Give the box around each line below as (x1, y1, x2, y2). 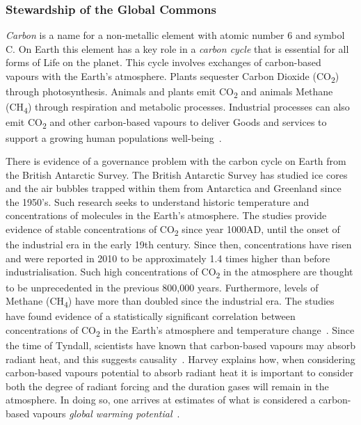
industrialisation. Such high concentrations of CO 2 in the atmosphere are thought (6, 264, 353, 281)
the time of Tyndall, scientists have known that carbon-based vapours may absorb (6, 337, 356, 352)
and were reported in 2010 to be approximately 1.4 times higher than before (6, 250, 330, 265)
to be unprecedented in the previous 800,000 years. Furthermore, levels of (6, 280, 319, 294)
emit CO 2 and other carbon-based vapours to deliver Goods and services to (6, 115, 327, 131)
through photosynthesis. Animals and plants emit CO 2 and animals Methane (6, 84, 333, 100)
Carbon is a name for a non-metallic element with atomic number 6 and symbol (6, 28, 345, 42)
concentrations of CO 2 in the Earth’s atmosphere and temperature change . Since (6, 322, 355, 339)
